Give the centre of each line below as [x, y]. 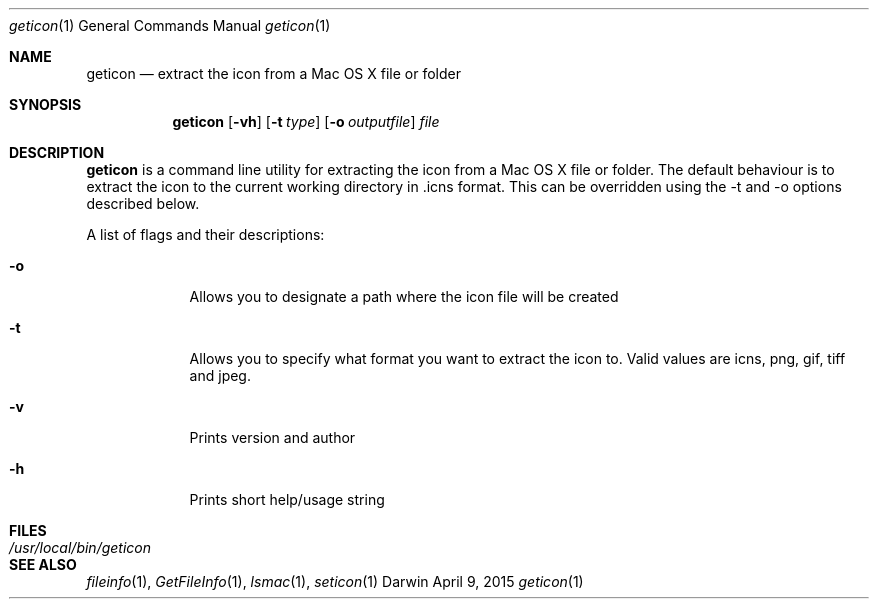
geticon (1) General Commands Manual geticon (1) [170, 25]
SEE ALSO [43, 564]
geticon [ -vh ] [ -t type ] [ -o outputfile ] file [306, 121]
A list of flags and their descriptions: [205, 234]
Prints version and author [272, 437]
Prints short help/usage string [287, 499]
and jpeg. [220, 375]
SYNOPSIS [45, 104]
